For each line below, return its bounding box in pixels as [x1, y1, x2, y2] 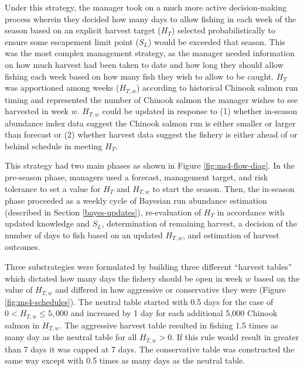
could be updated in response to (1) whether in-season [102, 105, 298, 117]
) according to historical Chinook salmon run [136, 81, 298, 94]
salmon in [5, 318, 40, 331]
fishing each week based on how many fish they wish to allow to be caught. [5, 70, 274, 82]
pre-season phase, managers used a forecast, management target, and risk [5, 171, 268, 183]
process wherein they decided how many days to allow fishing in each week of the [5, 12, 296, 25]
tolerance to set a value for [5, 182, 101, 194]
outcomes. [5, 241, 40, 253]
